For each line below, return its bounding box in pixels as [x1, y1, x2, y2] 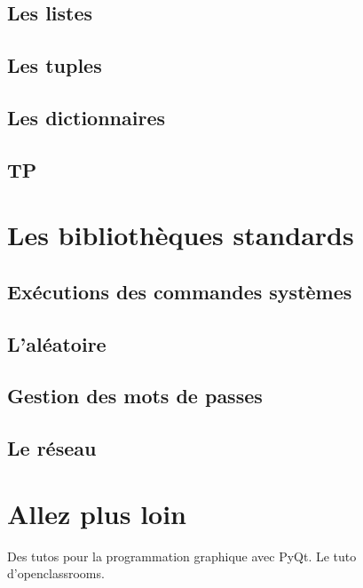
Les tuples [7, 52, 102, 79]
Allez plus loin [7, 495, 186, 531]
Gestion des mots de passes [7, 382, 263, 409]
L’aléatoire [7, 330, 107, 357]
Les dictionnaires [7, 103, 166, 131]
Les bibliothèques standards [7, 217, 354, 253]
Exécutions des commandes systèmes [7, 277, 352, 305]
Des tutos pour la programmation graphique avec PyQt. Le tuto [7, 546, 357, 565]
